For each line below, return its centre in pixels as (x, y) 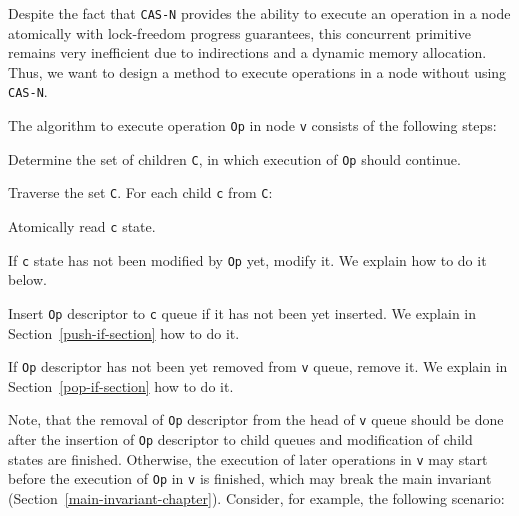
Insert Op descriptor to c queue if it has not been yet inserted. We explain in (242, 312)
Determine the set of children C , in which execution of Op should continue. (234, 158)
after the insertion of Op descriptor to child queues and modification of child (240, 439)
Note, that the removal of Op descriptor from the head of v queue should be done (256, 419)
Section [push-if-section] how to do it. (124, 332)
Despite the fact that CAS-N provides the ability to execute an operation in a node (259, 13)
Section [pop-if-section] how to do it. (121, 385)
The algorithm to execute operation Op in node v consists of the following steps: (252, 125)
